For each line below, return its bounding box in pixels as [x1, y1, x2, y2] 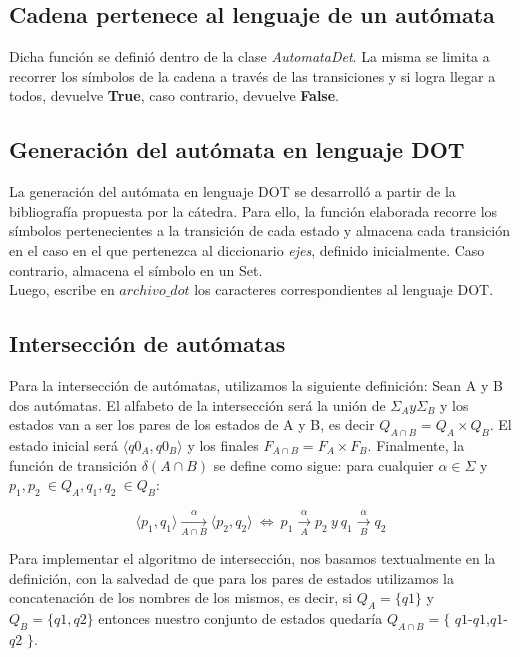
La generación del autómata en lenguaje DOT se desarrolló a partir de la [9, 181, 456, 202]
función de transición [9, 454, 138, 475]
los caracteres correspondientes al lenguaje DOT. [194, 279, 494, 300]
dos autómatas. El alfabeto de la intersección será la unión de [9, 394, 386, 415]
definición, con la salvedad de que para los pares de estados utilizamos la [9, 567, 455, 588]
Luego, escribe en [9, 279, 115, 300]
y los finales [187, 434, 259, 455]
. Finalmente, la [367, 434, 465, 455]
